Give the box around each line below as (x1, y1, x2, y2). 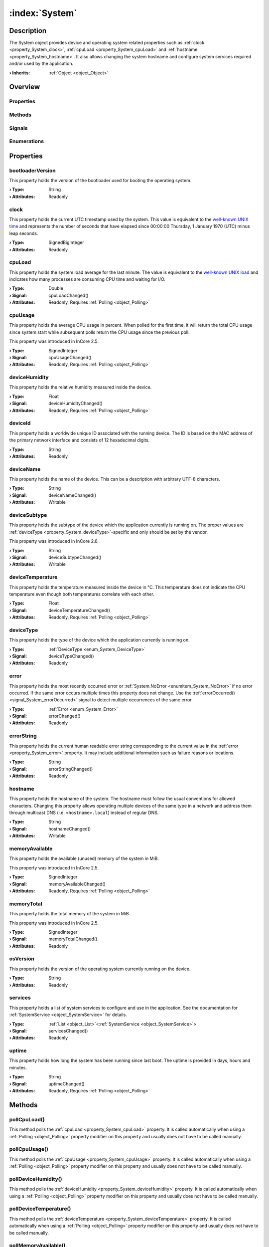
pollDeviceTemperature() (9, 1205, 71, 1212)
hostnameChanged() (48, 826, 91, 831)
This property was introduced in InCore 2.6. (9, 538, 99, 544)
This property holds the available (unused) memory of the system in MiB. (9, 855, 159, 861)
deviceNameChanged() (48, 492, 97, 498)
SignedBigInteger (48, 239, 84, 245)
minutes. (9, 1064, 27, 1070)
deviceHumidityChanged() (48, 401, 103, 407)
